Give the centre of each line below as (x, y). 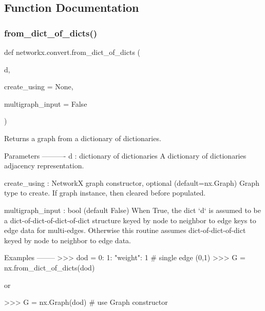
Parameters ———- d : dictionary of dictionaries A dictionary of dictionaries (125, 155)
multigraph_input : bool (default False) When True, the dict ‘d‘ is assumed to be (132, 210)
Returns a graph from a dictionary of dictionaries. (83, 138)
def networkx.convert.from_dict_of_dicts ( (72, 52)
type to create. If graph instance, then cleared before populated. (105, 193)
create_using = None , (39, 86)
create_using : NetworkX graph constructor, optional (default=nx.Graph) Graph (132, 182)
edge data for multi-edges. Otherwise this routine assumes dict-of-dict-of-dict (125, 230)
